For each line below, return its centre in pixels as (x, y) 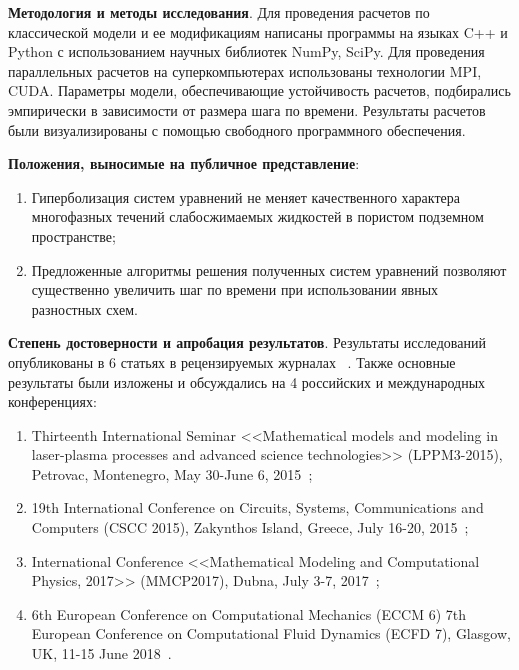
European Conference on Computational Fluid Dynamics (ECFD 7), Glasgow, (271, 633)
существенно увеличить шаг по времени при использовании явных (235, 289)
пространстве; (73, 235)
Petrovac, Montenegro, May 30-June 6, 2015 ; (172, 473)
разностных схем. (84, 308)
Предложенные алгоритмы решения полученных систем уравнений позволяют (269, 269)
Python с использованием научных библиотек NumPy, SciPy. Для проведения (246, 51)
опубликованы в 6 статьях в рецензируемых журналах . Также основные (232, 361)
